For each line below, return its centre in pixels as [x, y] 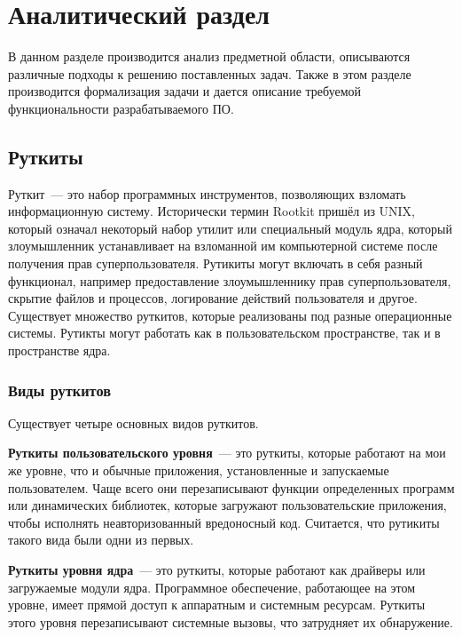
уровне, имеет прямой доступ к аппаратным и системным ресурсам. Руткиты [217, 605]
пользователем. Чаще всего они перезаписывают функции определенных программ [231, 487]
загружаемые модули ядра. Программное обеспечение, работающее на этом [212, 587]
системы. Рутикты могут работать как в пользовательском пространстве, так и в [224, 333]
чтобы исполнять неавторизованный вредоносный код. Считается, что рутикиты [224, 522]
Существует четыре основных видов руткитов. [133, 422]
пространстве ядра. [59, 350]
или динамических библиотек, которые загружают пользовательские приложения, [227, 505]
